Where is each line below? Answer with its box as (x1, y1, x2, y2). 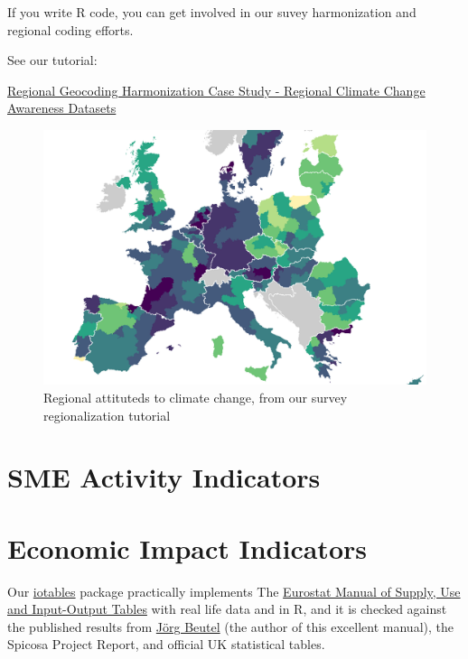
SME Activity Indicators (7, 459, 321, 496)
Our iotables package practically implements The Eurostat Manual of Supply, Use (7, 581, 461, 600)
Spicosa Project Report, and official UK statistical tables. (7, 635, 325, 654)
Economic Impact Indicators (7, 529, 367, 566)
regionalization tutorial (43, 405, 171, 424)
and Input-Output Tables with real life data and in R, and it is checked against (7, 599, 447, 618)
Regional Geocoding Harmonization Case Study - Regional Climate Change (7, 80, 426, 99)
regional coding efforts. (7, 20, 134, 39)
